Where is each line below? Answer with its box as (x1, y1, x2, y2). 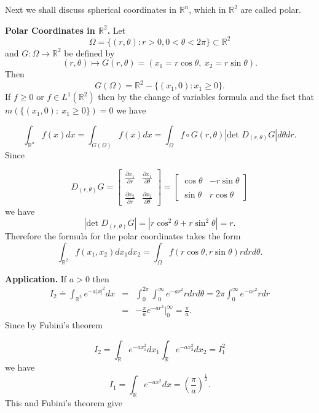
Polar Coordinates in (5, 23, 95, 36)
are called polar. (240, 3, 301, 15)
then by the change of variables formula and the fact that (98, 90, 315, 103)
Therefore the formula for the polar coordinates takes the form (5, 230, 241, 242)
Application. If (5, 272, 67, 285)
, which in (189, 3, 226, 15)
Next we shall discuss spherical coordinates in (5, 3, 176, 15)
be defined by (64, 46, 115, 59)
